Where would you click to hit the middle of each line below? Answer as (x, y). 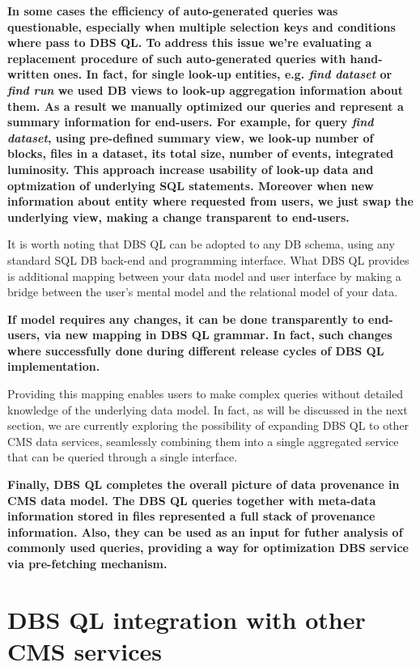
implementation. (54, 366)
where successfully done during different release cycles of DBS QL (196, 350)
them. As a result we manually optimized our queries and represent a (206, 106)
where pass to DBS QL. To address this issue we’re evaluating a (190, 42)
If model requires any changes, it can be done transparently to (186, 319)
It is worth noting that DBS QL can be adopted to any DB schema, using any (201, 244)
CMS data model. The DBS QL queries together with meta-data (192, 500)
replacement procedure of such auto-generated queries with (177, 58)
